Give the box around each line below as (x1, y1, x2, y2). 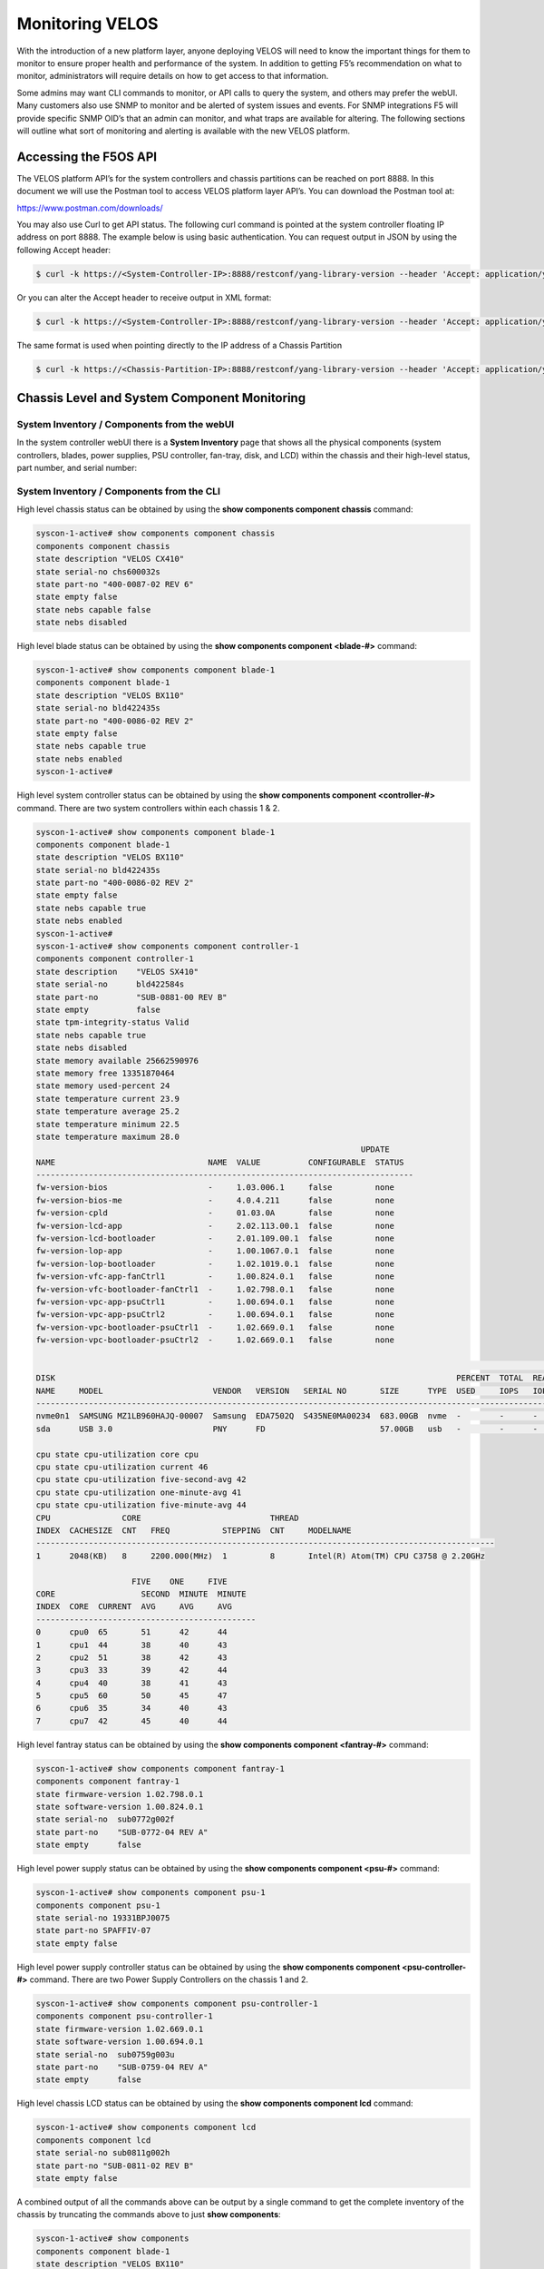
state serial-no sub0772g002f (35, 1814, 176, 1824)
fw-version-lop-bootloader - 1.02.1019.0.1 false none (35, 1258, 394, 1269)
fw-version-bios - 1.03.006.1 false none (35, 1183, 394, 1193)
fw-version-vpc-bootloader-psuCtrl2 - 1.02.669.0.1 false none (35, 1335, 394, 1345)
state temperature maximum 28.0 (35, 1131, 180, 1142)
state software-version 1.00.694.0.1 (35, 2037, 204, 2047)
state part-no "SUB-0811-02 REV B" (35, 2160, 194, 2171)
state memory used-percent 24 (35, 1081, 170, 1091)
